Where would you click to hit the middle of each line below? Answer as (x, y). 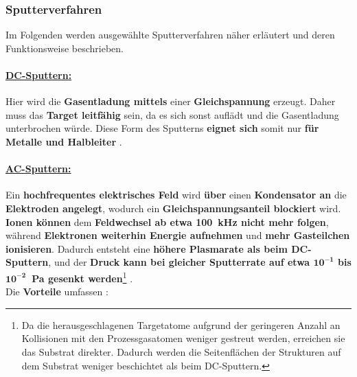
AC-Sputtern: (38, 169)
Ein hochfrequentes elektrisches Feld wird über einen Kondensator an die (176, 195)
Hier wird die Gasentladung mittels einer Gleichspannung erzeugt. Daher (171, 101)
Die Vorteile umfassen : (57, 292)
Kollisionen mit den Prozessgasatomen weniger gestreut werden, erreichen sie (183, 338)
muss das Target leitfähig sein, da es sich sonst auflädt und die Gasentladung (172, 114)
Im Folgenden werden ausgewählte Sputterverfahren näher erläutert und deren (170, 35)
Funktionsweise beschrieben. (65, 48)
